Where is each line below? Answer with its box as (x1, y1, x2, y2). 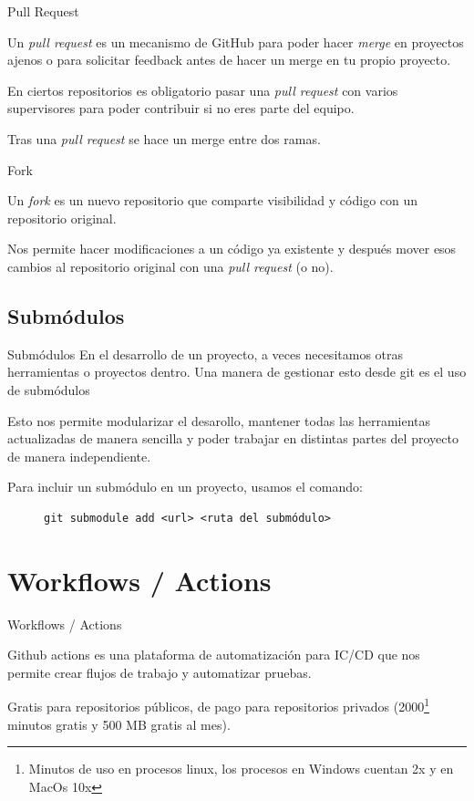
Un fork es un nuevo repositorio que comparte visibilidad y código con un (7, 191, 418, 210)
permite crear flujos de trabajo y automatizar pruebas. (7, 662, 312, 681)
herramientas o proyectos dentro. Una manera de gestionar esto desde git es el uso (7, 362, 467, 381)
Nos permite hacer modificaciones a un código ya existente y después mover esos (7, 239, 457, 258)
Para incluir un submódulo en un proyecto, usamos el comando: (7, 477, 363, 496)
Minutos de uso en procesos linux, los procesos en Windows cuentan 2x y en (28, 759, 454, 778)
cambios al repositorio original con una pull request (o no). (7, 256, 334, 276)
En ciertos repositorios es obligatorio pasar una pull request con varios (7, 80, 398, 99)
